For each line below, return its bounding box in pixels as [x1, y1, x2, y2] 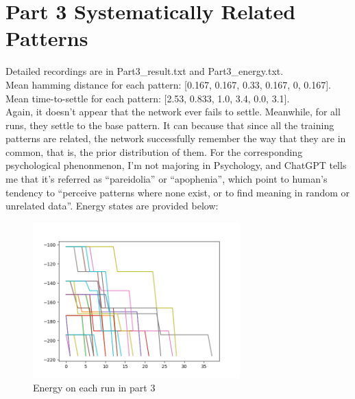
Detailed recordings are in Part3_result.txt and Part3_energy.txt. [5, 64, 284, 78]
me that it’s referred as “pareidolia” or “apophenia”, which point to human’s [5, 172, 328, 186]
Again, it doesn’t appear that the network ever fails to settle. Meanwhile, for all [5, 104, 341, 119]
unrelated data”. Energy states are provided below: [5, 198, 219, 213]
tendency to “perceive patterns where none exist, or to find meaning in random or [5, 185, 350, 199]
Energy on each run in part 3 [33, 380, 156, 395]
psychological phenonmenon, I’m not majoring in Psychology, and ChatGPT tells [5, 158, 347, 172]
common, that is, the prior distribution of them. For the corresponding [5, 144, 303, 159]
